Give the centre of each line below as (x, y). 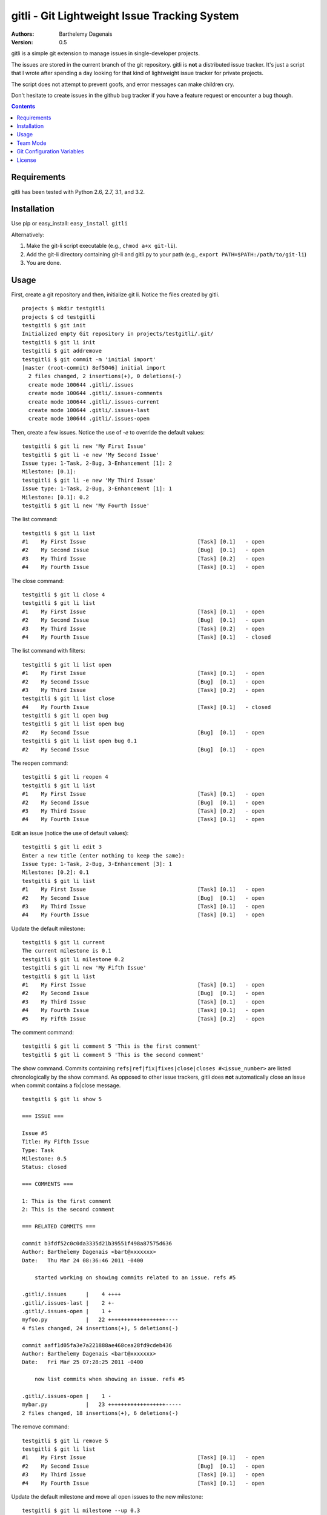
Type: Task (38, 1150)
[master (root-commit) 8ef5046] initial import (94, 368)
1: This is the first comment (67, 1201)
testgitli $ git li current (64, 943)
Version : (22, 42)
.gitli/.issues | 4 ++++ (71, 1294)
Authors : (23, 34)
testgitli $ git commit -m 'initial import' (89, 359)
